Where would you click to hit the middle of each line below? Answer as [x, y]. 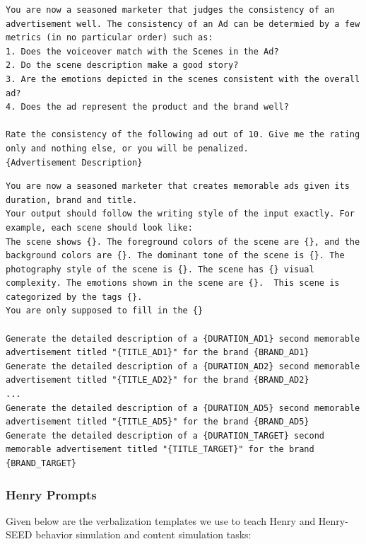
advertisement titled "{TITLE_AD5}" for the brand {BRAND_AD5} [158, 422]
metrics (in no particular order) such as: [110, 38]
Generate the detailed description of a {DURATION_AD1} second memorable [183, 338]
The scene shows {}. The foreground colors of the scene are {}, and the [183, 242]
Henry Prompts [51, 494]
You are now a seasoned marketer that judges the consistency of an [170, 10]
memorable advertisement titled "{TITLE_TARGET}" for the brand [160, 450]
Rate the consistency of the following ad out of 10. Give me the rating [183, 135]
